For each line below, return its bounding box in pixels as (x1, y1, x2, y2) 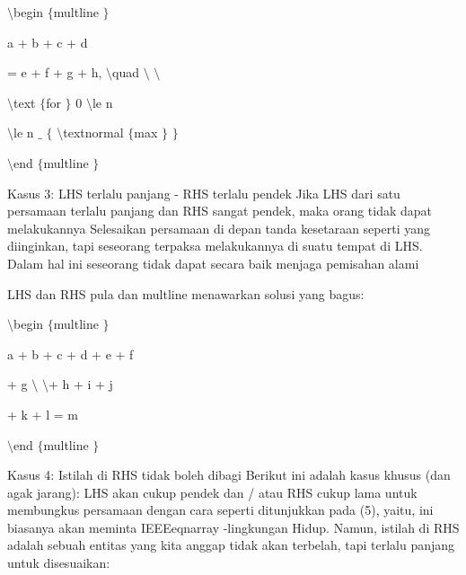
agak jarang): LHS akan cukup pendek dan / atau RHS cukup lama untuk (7, 482, 418, 501)
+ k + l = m (7, 404, 78, 423)
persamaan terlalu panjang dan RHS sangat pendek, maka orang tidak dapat (7, 201, 433, 220)
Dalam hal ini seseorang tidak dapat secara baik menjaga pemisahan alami (7, 253, 419, 272)
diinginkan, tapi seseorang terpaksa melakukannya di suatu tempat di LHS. (7, 236, 423, 255)
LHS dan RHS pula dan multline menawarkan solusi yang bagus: (7, 284, 365, 303)
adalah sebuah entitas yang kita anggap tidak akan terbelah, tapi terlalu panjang (7, 535, 455, 554)
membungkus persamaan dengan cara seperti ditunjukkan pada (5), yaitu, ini (7, 500, 434, 519)
